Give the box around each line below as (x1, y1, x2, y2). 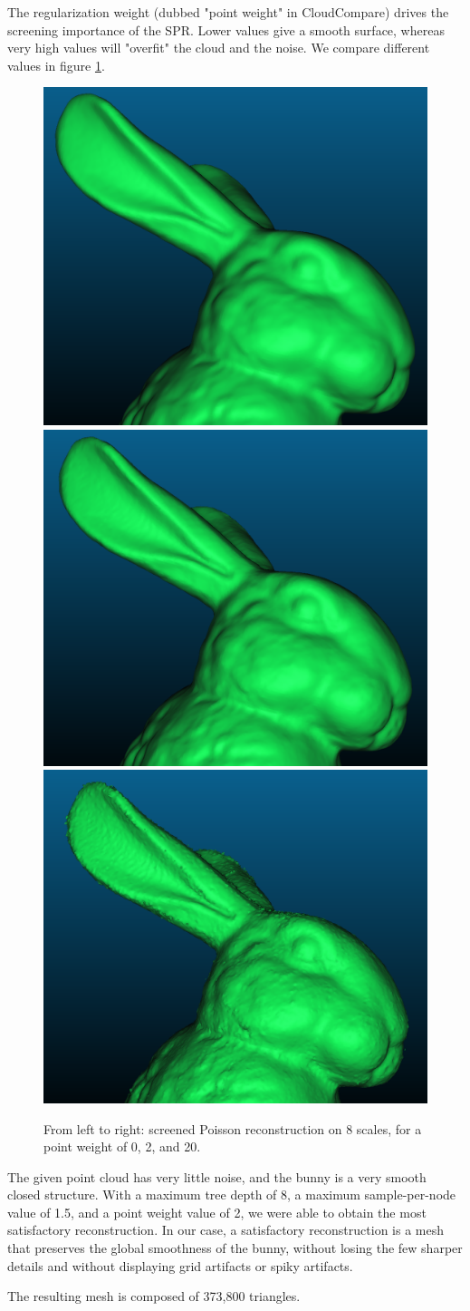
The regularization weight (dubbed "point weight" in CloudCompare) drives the (7, 3, 449, 21)
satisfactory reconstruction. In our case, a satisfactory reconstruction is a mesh (7, 1220, 444, 1239)
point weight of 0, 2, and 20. (43, 1137, 201, 1156)
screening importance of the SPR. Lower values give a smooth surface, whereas (7, 20, 445, 39)
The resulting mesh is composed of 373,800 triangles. (7, 1287, 301, 1306)
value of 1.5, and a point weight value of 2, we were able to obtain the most (7, 1202, 427, 1221)
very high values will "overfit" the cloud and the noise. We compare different (7, 38, 430, 57)
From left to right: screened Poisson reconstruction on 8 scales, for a (43, 1119, 422, 1138)
